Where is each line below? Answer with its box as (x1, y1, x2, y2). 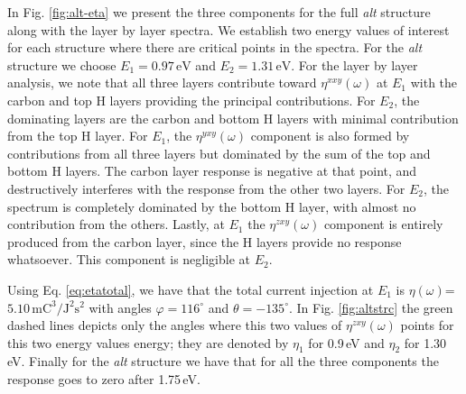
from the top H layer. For (7, 126, 148, 145)
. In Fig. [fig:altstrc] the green (288, 298, 453, 316)
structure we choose (7, 55, 116, 74)
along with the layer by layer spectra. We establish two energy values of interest (7, 20, 450, 39)
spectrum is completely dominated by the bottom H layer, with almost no (7, 197, 416, 215)
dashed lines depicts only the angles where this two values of (7, 316, 342, 334)
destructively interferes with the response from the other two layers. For (7, 179, 405, 197)
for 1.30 (404, 333, 447, 352)
